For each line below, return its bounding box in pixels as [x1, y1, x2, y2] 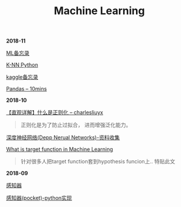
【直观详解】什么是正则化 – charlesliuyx [6, 109, 104, 116]
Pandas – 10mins [6, 86, 47, 93]
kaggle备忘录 [6, 74, 38, 81]
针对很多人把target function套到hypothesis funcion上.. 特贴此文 [20, 158, 176, 165]
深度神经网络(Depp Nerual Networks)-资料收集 [6, 134, 120, 141]
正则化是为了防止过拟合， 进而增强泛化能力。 [20, 121, 131, 129]
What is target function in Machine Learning [6, 146, 114, 153]
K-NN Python [6, 61, 38, 68]
